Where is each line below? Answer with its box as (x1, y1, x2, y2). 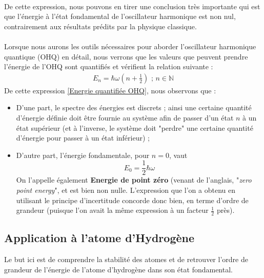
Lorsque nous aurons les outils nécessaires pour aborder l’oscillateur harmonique (4, 41, 256, 51)
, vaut (169, 149, 188, 160)
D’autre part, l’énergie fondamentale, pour (16, 149, 150, 160)
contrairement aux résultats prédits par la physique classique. (4, 21, 197, 31)
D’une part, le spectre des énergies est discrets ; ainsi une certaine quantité (16, 102, 252, 113)
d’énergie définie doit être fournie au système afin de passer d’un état (16, 112, 234, 123)
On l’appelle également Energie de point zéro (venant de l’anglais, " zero (16, 174, 252, 185)
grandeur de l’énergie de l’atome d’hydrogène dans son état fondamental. (4, 264, 233, 274)
